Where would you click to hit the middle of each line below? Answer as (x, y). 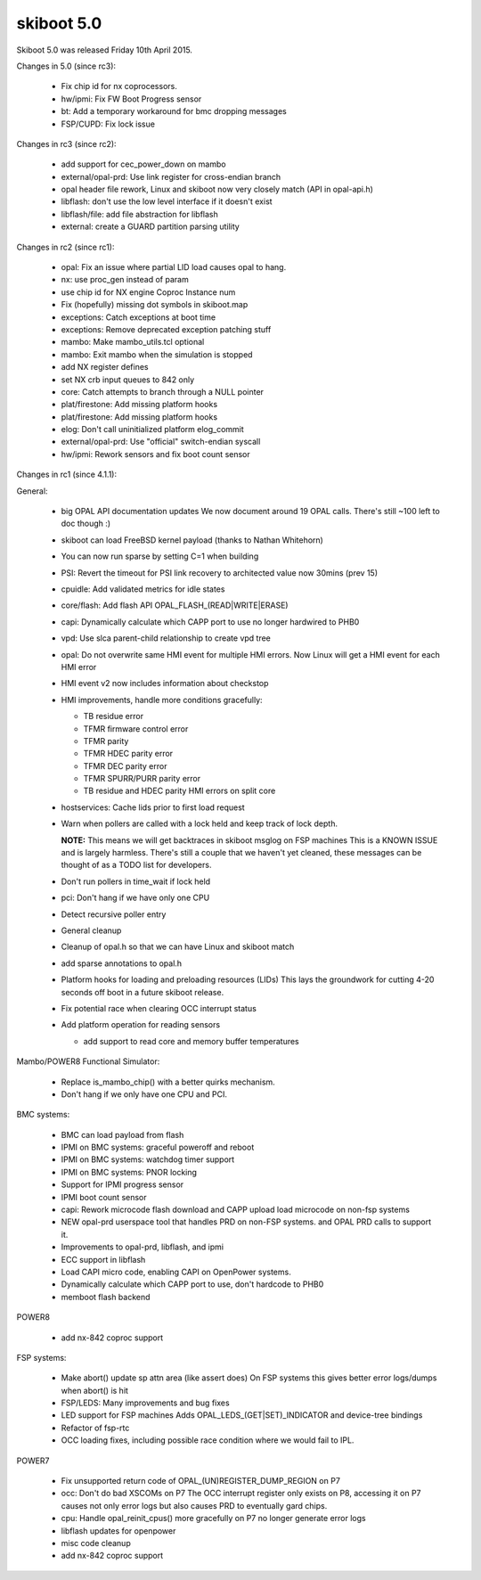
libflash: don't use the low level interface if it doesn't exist (167, 201)
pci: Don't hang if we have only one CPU (135, 898)
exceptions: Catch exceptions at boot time (139, 317)
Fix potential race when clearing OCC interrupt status (159, 1008)
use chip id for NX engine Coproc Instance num (148, 292)
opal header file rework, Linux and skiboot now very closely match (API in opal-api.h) (217, 189)
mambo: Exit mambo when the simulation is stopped (157, 354)
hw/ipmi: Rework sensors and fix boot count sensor (156, 454)
